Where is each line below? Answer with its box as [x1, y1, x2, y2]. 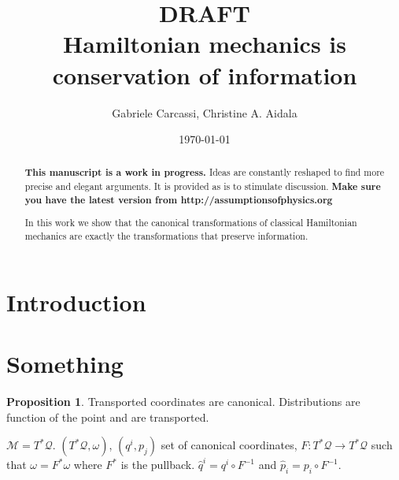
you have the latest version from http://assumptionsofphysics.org [24, 192, 333, 207]
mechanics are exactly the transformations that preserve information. [24, 229, 308, 242]
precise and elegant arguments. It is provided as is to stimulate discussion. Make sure [24, 180, 381, 194]
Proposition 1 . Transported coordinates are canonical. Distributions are [6, 393, 360, 409]
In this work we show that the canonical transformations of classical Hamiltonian [24, 216, 357, 229]
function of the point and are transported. [6, 408, 209, 425]
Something [6, 348, 124, 380]
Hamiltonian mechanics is [63, 28, 346, 60]
